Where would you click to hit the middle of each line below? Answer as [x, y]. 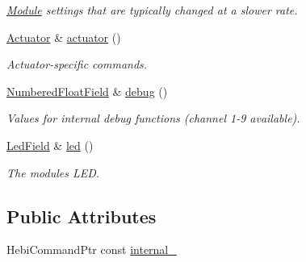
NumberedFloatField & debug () [87, 91]
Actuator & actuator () [64, 37]
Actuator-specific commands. [77, 64]
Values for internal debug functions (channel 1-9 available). [153, 118]
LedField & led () [50, 145]
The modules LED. [53, 172]
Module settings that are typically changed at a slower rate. [152, 10]
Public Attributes [82, 216]
